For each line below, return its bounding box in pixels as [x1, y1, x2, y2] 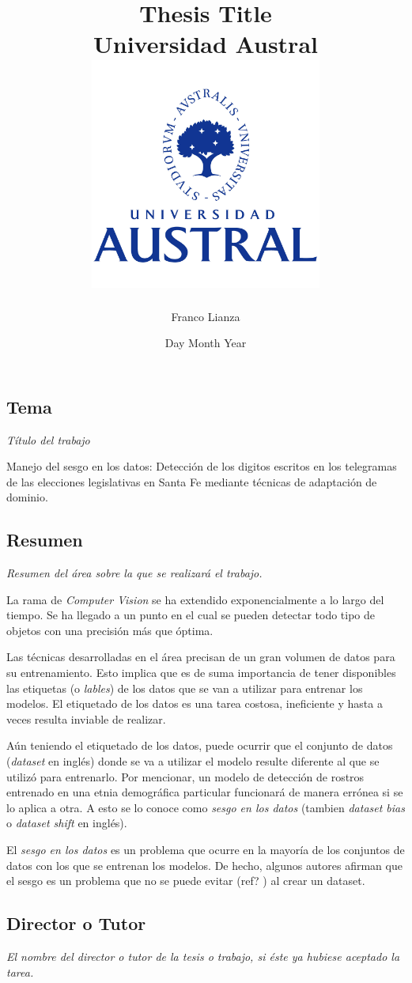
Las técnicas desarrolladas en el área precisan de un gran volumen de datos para [6, 648, 395, 665]
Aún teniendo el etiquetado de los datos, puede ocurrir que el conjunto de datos [6, 737, 393, 754]
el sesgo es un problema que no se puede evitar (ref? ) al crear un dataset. [6, 872, 365, 889]
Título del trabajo [6, 431, 90, 448]
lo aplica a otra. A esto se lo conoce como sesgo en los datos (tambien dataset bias [6, 799, 405, 815]
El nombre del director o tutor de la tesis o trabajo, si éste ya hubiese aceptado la [6, 947, 400, 964]
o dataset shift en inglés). [6, 815, 127, 831]
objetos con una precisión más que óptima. [6, 622, 214, 638]
